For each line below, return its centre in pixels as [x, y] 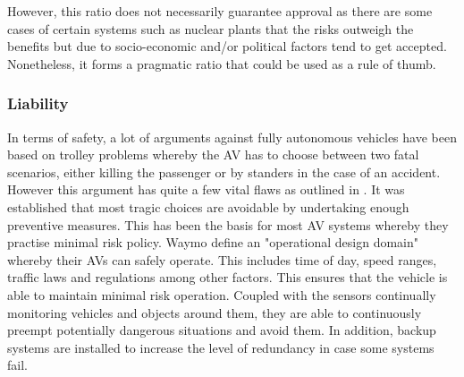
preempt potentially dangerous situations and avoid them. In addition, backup [222, 330]
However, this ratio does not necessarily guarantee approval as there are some [220, 11]
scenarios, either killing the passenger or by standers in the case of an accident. [224, 171]
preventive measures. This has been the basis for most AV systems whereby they [228, 224]
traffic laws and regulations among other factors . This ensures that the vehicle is [228, 277]
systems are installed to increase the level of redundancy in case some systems [221, 347]
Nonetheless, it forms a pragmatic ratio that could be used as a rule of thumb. [222, 63]
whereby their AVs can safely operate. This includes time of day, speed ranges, [222, 259]
